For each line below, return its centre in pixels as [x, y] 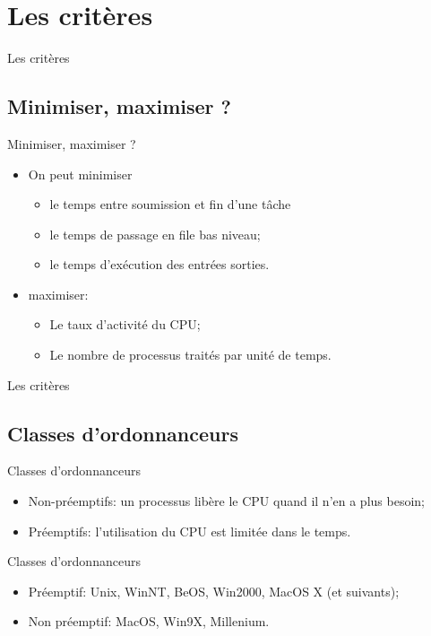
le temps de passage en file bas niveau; [155, 234]
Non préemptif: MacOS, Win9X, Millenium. [149, 621]
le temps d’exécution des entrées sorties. [159, 264]
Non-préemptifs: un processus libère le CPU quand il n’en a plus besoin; [226, 501]
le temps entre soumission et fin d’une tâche [170, 204]
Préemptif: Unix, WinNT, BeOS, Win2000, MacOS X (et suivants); [214, 591]
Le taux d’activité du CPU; [125, 324]
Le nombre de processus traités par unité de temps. [190, 355]
